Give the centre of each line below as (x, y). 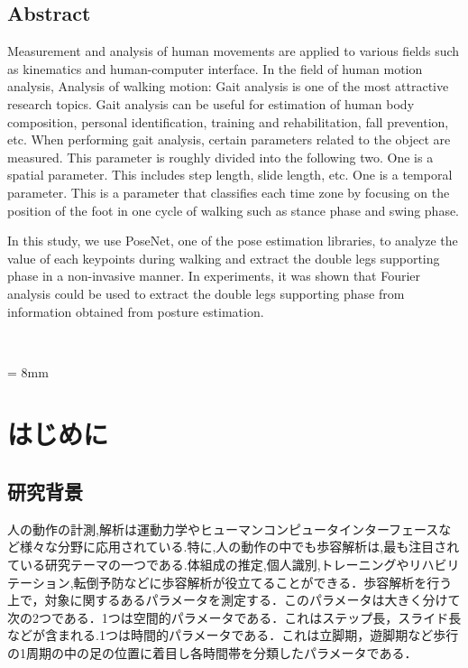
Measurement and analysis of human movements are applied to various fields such (234, 51)
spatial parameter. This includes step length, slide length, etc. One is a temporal (230, 175)
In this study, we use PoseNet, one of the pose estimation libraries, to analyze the (233, 241)
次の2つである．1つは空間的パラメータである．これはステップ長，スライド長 (234, 617)
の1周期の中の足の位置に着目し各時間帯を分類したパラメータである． (212, 653)
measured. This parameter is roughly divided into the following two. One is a (220, 157)
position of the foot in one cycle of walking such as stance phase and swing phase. (234, 210)
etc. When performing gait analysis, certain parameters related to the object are (229, 139)
